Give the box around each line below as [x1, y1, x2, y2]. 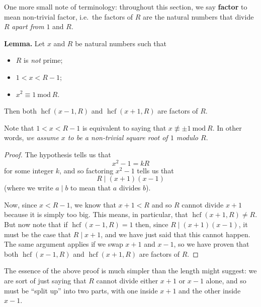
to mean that [70, 182, 111, 193]
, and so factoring [59, 165, 114, 175]
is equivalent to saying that [82, 122, 166, 133]
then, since [135, 219, 168, 229]
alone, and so [206, 275, 246, 285]
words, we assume [4, 132, 59, 143]
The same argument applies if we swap [4, 239, 123, 249]
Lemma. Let [4, 38, 45, 48]
